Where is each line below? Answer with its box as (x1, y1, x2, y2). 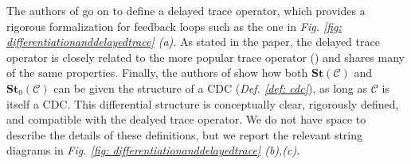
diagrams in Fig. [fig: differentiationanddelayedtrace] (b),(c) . (6, 142, 300, 158)
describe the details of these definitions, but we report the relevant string (6, 126, 363, 143)
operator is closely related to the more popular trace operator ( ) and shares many (6, 48, 405, 65)
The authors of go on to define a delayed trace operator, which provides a (6, 2, 366, 18)
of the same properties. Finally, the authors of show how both (6, 64, 308, 81)
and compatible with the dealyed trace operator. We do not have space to (6, 111, 366, 128)
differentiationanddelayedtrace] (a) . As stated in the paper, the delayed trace (6, 33, 380, 50)
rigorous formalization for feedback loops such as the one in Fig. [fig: (6, 17, 342, 34)
